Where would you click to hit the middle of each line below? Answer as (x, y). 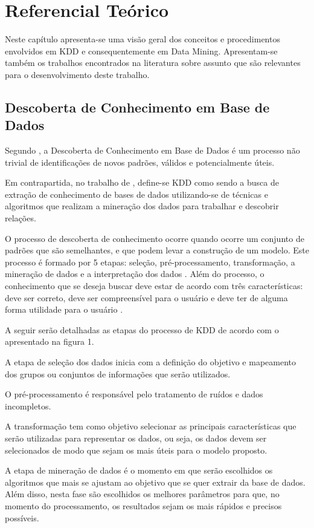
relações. (21, 218)
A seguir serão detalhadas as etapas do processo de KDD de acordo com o (142, 329)
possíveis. (22, 517)
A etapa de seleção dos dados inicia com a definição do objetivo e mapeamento (151, 362)
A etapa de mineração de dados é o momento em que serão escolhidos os (139, 470)
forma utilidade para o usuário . (64, 309)
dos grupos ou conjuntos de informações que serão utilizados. (118, 373)
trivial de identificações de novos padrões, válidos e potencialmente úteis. (140, 162)
